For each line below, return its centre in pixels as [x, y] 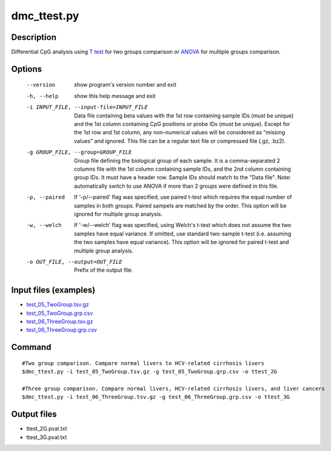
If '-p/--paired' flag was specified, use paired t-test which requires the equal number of [183, 197]
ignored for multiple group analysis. [118, 214]
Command [31, 347]
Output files [34, 414]
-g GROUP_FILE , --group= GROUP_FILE [79, 152]
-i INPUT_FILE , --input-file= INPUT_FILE [87, 107]
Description [34, 37]
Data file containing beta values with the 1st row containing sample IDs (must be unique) [184, 116]
